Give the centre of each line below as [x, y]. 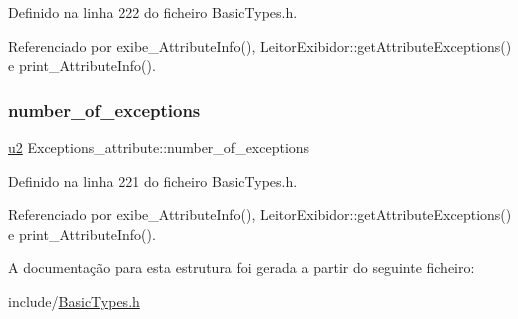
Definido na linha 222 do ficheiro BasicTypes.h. [153, 12]
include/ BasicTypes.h [74, 300]
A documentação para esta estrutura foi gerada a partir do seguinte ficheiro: [241, 267]
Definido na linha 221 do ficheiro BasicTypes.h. [153, 180]
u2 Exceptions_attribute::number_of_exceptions [159, 147]
